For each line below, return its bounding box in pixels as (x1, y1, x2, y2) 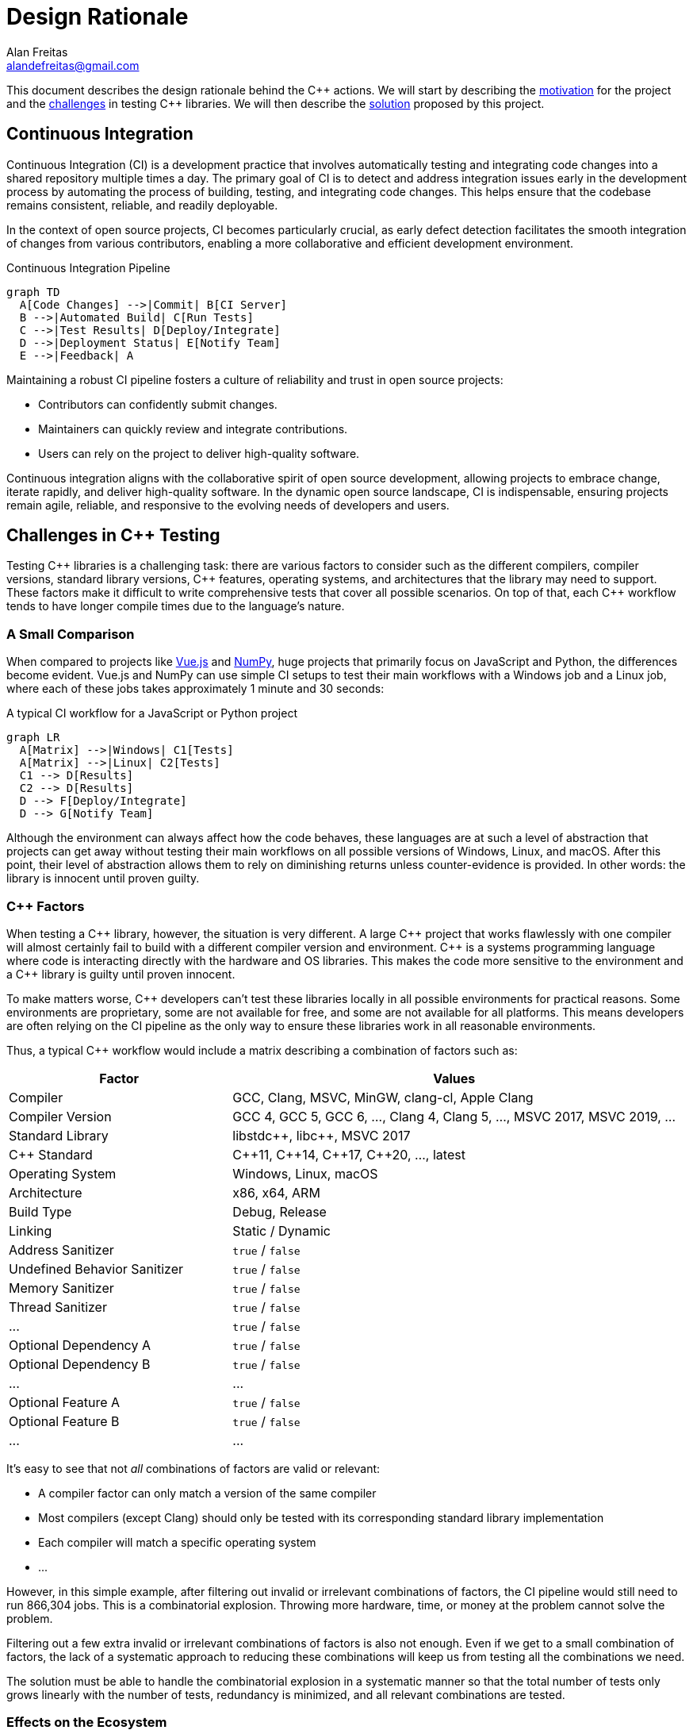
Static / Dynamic (232, 1222, 331, 1239)
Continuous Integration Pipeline (6, 260, 170, 275)
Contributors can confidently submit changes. (38, 397, 278, 411)
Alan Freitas (6, 44, 68, 59)
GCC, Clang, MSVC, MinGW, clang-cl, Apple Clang (232, 1089, 534, 1105)
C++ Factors (6, 898, 85, 914)
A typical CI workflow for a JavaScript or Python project (6, 706, 297, 721)
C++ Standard (9, 1146, 93, 1163)
